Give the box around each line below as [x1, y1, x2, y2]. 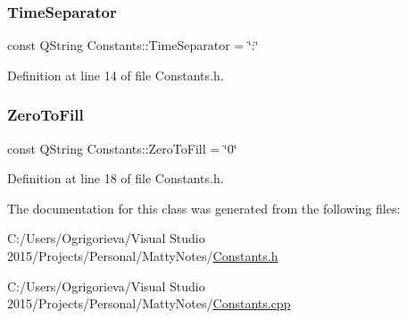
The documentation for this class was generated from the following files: [7, 198, 401, 217]
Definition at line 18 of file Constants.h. [7, 169, 224, 188]
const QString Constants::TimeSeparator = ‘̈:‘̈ [7, 36, 259, 55]
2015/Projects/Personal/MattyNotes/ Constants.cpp [7, 294, 291, 313]
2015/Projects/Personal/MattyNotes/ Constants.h [7, 247, 278, 264]
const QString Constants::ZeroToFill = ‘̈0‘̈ [7, 139, 237, 157]
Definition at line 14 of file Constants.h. [7, 65, 224, 84]
